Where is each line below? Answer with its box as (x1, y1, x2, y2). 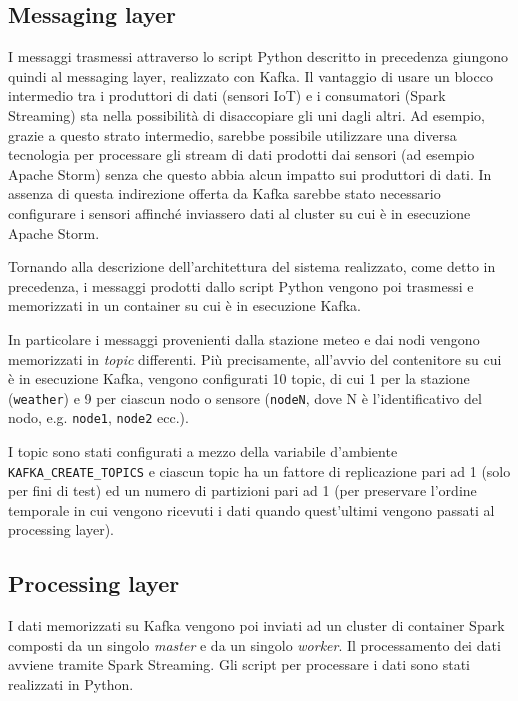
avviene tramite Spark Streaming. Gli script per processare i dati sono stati (8, 654, 470, 675)
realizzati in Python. (8, 674, 134, 695)
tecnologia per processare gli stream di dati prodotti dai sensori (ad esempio (8, 144, 475, 165)
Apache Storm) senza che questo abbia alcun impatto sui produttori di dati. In (8, 163, 492, 184)
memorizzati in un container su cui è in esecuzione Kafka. (8, 295, 361, 316)
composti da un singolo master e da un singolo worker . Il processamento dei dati (8, 634, 501, 655)
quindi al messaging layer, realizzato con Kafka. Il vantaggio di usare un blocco (8, 65, 493, 86)
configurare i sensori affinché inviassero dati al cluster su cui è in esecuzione (8, 202, 471, 223)
